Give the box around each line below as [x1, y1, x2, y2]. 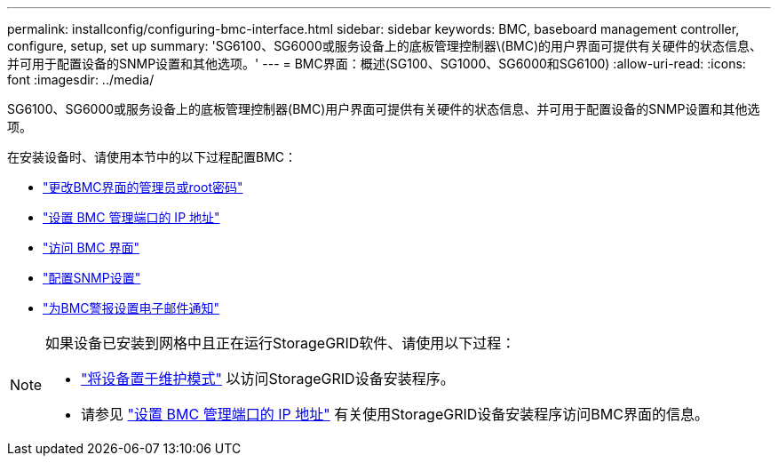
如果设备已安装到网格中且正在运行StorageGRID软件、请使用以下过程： [45, 334, 516, 352]
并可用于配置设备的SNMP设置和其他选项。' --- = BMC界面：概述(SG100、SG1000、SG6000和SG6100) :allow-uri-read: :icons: [7, 56, 746, 71]
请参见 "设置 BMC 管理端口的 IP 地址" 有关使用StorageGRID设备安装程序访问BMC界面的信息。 [81, 405, 709, 423]
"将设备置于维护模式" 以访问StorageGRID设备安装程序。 [81, 370, 455, 387]
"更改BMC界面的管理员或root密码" [43, 180, 243, 195]
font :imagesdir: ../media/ [7, 72, 155, 87]
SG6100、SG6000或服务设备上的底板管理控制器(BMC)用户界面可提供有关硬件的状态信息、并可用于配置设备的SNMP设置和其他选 [7, 101, 760, 116]
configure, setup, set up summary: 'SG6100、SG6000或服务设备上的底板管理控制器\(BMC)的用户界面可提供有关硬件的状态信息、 [7, 38, 763, 53]
